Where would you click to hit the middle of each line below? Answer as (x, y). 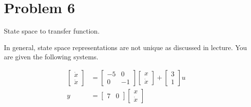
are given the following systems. (51, 57)
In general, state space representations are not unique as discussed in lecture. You (125, 47)
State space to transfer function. (52, 31)
